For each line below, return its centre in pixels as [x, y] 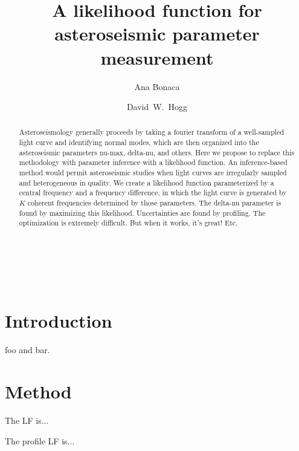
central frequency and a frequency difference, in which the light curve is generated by [153, 193]
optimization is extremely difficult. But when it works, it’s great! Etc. [128, 223]
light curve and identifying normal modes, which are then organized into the [139, 142]
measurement [157, 57]
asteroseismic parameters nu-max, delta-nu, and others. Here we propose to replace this [156, 152]
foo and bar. [27, 350]
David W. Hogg [157, 107]
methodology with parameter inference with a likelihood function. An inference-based [153, 162]
